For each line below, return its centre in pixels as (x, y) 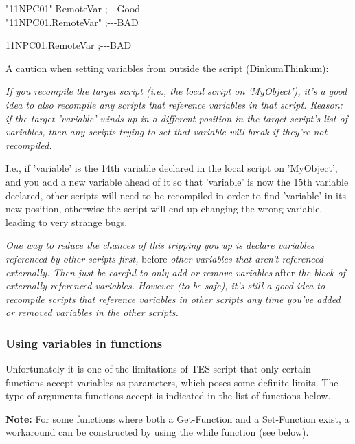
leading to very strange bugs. (67, 222)
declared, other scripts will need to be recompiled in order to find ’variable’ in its (176, 195)
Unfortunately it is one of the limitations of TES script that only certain (158, 369)
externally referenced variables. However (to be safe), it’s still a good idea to (165, 286)
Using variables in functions (84, 343)
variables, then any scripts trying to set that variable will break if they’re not (167, 132)
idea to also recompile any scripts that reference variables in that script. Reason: (174, 104)
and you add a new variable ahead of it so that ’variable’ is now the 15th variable (177, 181)
